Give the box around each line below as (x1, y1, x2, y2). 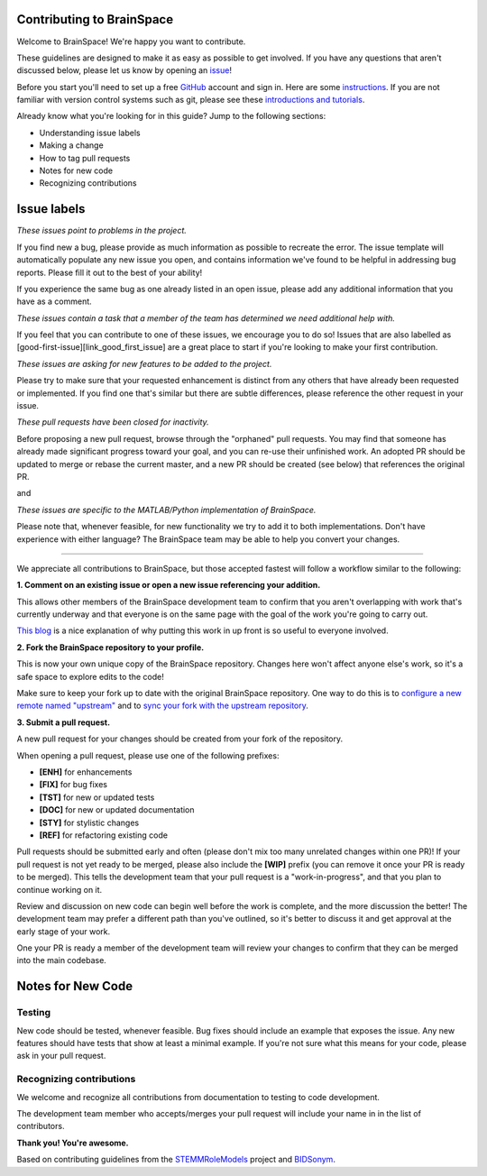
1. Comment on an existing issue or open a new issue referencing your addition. (16, 580, 321, 591)
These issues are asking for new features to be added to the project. (16, 358, 272, 369)
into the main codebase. (16, 955, 107, 966)
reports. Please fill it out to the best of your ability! (16, 267, 203, 278)
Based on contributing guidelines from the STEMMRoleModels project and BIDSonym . (16, 1154, 335, 1165)
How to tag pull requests (39, 152, 131, 163)
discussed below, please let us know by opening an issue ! (16, 65, 232, 76)
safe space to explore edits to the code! (16, 671, 164, 682)
